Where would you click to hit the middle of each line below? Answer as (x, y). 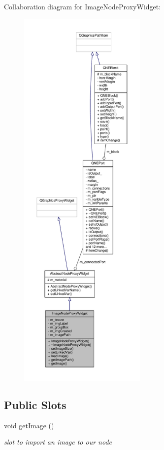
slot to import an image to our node (58, 442)
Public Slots (35, 404)
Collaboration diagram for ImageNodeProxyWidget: (82, 6)
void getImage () (29, 425)
